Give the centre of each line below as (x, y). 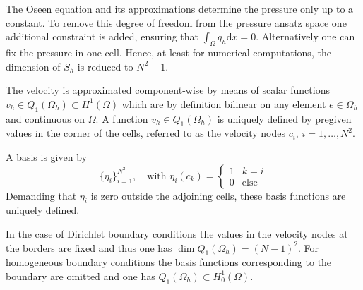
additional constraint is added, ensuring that (102, 36)
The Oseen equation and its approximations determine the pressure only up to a (180, 8)
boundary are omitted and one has (81, 276)
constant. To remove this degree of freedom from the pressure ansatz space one (176, 22)
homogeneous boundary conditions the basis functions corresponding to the (169, 262)
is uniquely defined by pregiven (284, 118)
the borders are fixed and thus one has (89, 247)
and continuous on (46, 118)
